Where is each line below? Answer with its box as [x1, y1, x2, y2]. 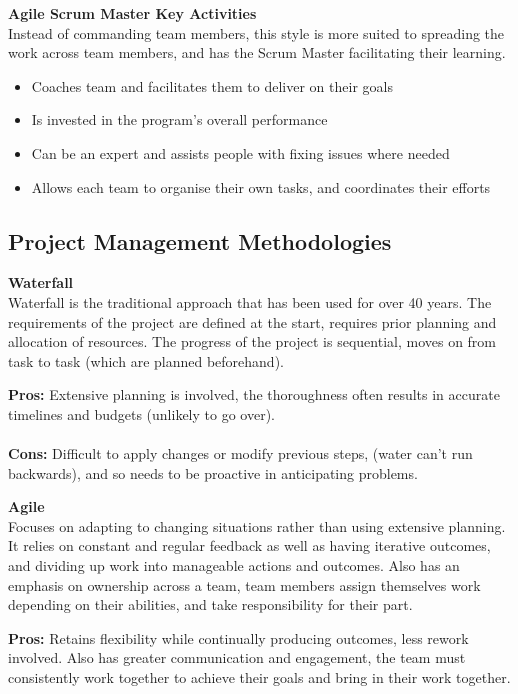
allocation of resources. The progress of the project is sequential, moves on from [8, 331, 497, 352]
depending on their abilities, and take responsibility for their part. [8, 594, 413, 615]
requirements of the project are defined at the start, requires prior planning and [8, 311, 497, 332]
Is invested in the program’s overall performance [31, 109, 328, 130]
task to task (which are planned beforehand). [8, 350, 284, 371]
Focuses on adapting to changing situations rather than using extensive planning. [8, 515, 506, 536]
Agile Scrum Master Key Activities [8, 3, 257, 23]
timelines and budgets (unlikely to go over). [8, 403, 275, 424]
